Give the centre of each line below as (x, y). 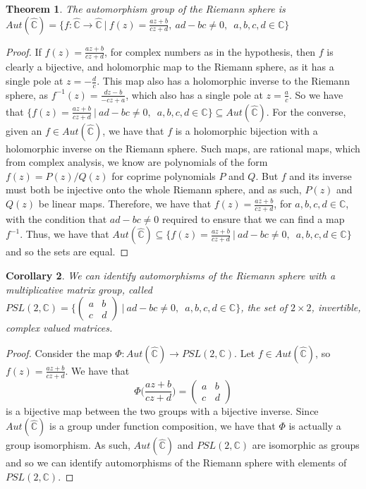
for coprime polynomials (164, 175)
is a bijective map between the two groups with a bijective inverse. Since (162, 410)
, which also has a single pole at (194, 94)
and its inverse (321, 175)
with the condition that (56, 218)
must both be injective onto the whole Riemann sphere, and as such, (154, 189)
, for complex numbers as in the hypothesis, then (210, 51)
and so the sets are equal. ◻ (67, 252)
